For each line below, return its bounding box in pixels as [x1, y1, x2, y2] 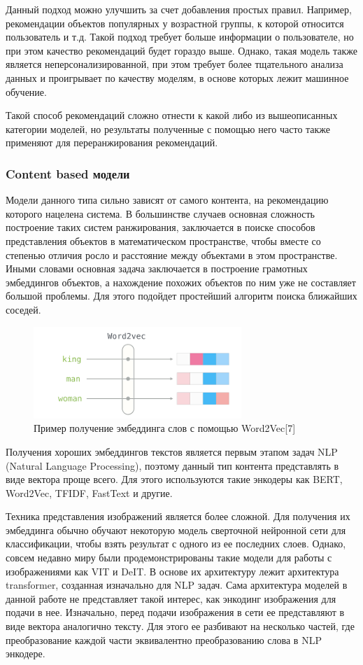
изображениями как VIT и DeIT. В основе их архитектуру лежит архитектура [6, 563, 339, 578]
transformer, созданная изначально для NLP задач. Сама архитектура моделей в [6, 577, 348, 592]
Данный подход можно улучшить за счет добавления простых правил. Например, [6, 2, 352, 16]
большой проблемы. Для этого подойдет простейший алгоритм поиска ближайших [6, 288, 357, 303]
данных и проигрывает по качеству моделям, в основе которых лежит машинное [6, 70, 349, 85]
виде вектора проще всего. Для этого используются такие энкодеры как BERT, [6, 472, 343, 486]
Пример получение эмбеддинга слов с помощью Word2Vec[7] [34, 421, 296, 435]
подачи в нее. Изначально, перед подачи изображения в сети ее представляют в [6, 605, 345, 619]
